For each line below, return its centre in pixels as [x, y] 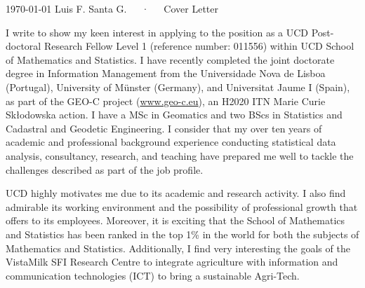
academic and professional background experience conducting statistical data [171, 142]
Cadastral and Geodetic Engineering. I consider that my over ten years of [164, 128]
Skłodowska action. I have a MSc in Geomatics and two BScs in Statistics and [174, 115]
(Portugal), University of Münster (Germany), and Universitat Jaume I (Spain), [178, 87]
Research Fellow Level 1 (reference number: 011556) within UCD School [199, 46]
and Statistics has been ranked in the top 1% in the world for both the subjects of [182, 234]
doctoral [24, 46]
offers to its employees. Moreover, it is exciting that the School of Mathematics [175, 220]
